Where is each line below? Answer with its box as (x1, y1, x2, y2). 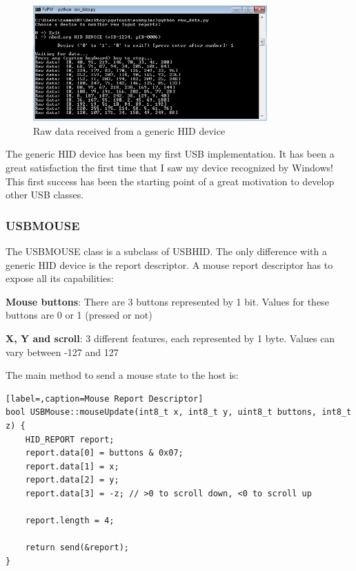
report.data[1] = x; (25, 461, 119, 471)
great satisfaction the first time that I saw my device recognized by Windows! (6, 160, 333, 175)
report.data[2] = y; (25, 475, 119, 485)
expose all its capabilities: (6, 271, 114, 285)
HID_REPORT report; (25, 434, 115, 444)
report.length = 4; (25, 516, 115, 526)
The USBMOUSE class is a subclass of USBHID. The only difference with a (6, 244, 327, 259)
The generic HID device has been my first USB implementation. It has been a (6, 147, 335, 161)
